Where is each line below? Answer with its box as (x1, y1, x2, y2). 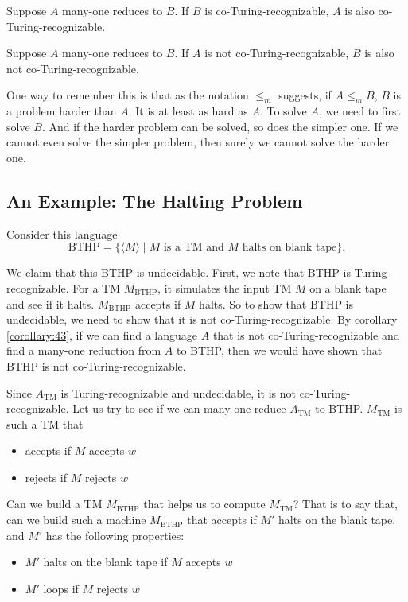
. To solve (259, 103, 307, 119)
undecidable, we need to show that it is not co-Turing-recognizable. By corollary (6, 311, 398, 328)
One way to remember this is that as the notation (6, 87, 249, 103)
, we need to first (318, 103, 402, 119)
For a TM (72, 279, 120, 296)
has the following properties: (45, 526, 185, 543)
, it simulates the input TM (157, 279, 292, 296)
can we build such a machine (6, 511, 146, 528)
